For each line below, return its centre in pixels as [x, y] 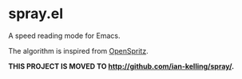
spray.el [36, 14]
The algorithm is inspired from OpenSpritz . [79, 51]
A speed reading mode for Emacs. [65, 36]
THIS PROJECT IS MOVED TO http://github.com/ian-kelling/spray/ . [121, 66]
